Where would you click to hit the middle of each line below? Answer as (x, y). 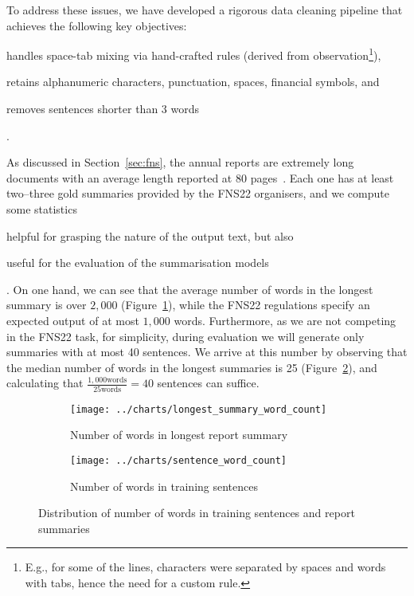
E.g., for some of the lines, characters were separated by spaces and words (205, 567)
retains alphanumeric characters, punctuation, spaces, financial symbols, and (193, 82)
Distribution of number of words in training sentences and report (197, 513)
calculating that (45, 383)
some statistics (42, 209)
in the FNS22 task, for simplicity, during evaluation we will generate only (186, 336)
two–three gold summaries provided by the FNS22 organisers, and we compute (198, 193)
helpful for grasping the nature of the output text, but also (150, 235)
